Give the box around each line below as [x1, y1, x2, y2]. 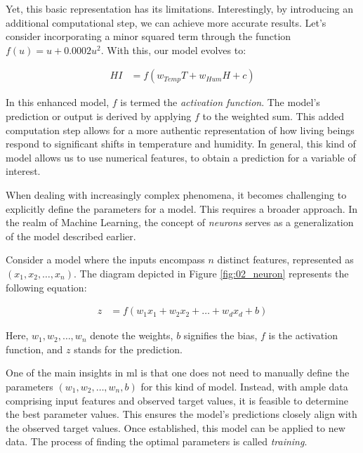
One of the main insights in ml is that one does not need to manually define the [6, 365, 350, 380]
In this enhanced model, [6, 95, 110, 110]
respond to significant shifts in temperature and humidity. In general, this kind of [6, 136, 356, 151]
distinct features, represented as [217, 252, 354, 267]
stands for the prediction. [74, 341, 183, 356]
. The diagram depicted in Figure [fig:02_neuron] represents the [73, 265, 349, 280]
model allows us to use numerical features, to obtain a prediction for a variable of [6, 150, 356, 164]
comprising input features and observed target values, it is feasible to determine [6, 393, 348, 407]
